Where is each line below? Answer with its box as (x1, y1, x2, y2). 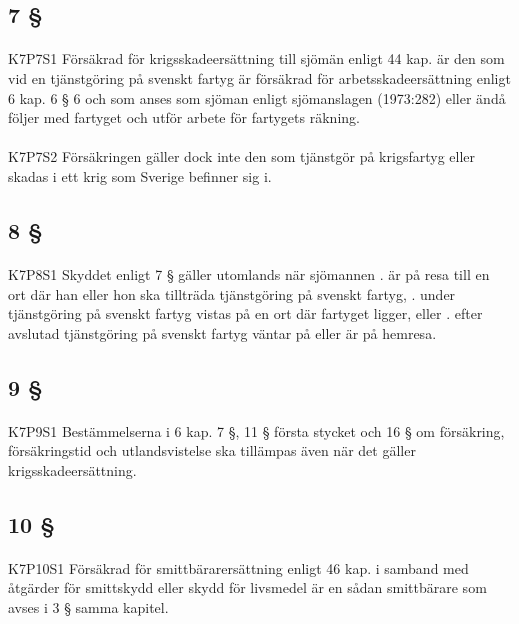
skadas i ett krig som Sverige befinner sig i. (8, 165, 272, 186)
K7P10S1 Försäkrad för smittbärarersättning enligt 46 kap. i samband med (8, 557, 469, 578)
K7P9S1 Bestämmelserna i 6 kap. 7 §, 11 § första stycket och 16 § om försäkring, (8, 420, 505, 441)
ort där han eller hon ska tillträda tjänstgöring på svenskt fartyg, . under (8, 283, 456, 304)
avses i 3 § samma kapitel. (8, 597, 169, 617)
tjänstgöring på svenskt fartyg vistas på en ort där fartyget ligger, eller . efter (8, 303, 483, 324)
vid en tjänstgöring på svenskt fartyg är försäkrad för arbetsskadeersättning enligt (8, 67, 511, 88)
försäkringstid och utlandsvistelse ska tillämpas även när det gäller (8, 440, 416, 461)
